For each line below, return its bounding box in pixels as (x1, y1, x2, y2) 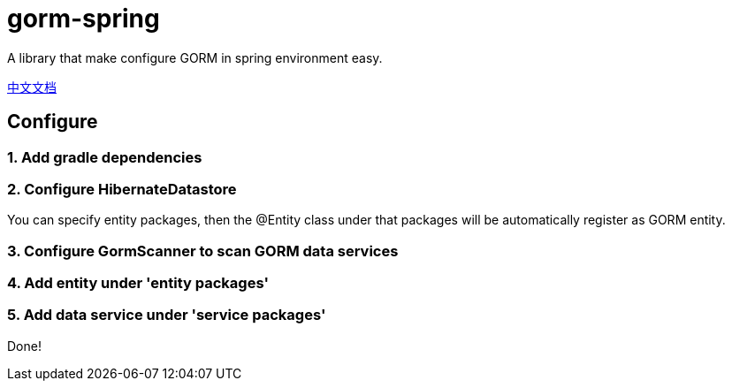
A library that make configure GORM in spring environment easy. (7, 49, 383, 65)
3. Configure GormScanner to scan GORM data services (7, 241, 399, 260)
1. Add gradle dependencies (7, 148, 202, 166)
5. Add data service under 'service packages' (7, 306, 326, 324)
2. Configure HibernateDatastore (7, 179, 237, 198)
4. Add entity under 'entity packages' (7, 274, 269, 293)
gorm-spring (7, 4, 160, 34)
